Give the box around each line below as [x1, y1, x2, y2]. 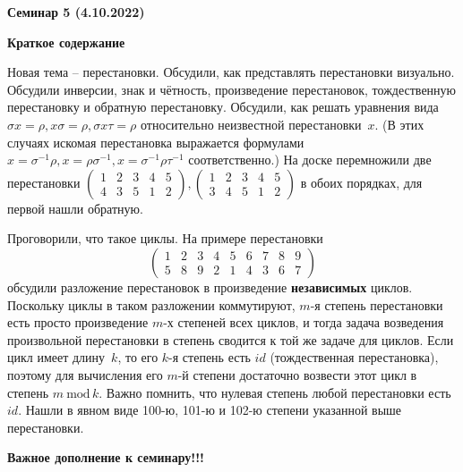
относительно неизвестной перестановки [141, 114, 362, 133]
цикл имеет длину [7, 348, 106, 367]
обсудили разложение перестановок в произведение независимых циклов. [7, 277, 413, 296]
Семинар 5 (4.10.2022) [7, 3, 145, 21]
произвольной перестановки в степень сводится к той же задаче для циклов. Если [7, 330, 454, 349]
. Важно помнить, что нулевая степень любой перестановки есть [99, 383, 451, 401]
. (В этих [374, 114, 424, 133]
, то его [117, 348, 159, 367]
